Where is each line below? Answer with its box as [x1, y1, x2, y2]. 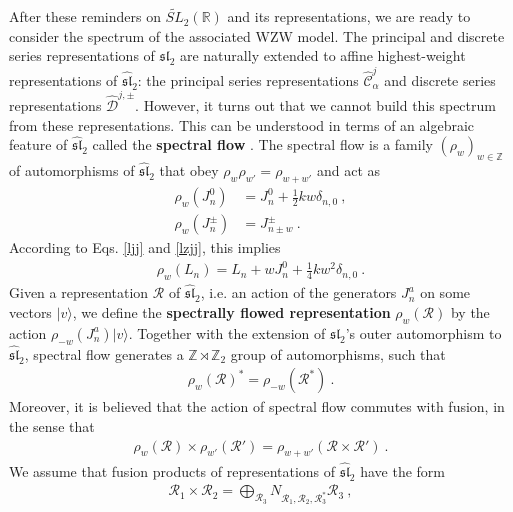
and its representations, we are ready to [227, 6, 471, 27]
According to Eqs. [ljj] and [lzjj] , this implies [9, 237, 281, 258]
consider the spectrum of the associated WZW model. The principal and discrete [9, 25, 505, 46]
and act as [316, 160, 381, 181]
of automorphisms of [9, 160, 135, 181]
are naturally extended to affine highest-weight [179, 45, 466, 66]
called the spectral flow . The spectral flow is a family [92, 134, 433, 155]
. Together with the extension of [128, 322, 326, 343]
